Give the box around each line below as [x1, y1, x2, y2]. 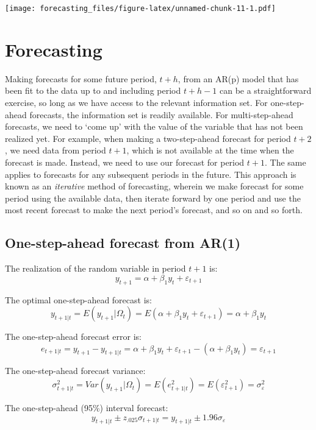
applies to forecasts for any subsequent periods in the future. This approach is [5, 167, 296, 180]
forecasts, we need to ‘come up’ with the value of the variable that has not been [5, 120, 303, 133]
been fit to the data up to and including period [5, 84, 181, 97]
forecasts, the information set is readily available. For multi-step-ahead [29, 108, 293, 121]
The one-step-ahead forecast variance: [5, 364, 146, 377]
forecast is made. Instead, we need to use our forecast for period [5, 155, 245, 168]
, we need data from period [5, 144, 106, 157]
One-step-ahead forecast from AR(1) [5, 233, 241, 252]
